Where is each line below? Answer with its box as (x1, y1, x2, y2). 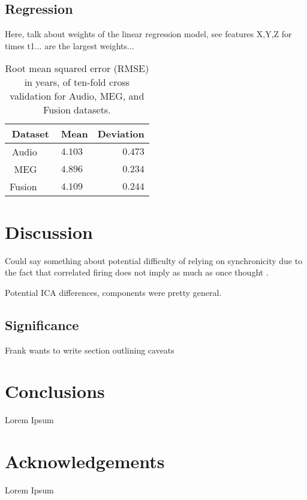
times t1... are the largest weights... (5, 39, 134, 52)
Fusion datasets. (43, 103, 111, 117)
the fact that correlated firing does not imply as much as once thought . (5, 266, 269, 279)
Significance (5, 315, 79, 334)
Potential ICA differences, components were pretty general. (5, 286, 222, 298)
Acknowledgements (5, 449, 165, 473)
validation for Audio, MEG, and (10, 89, 145, 103)
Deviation (97, 127, 145, 141)
